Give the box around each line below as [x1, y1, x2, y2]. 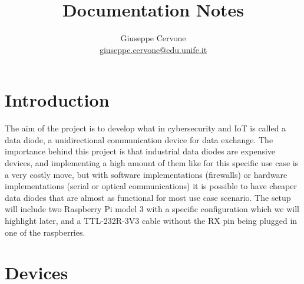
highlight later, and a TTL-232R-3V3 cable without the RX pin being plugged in [5, 214, 298, 226]
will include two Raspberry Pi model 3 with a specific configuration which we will [5, 203, 299, 215]
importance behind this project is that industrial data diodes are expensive [5, 145, 276, 157]
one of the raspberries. [5, 226, 85, 238]
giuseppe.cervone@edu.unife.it [99, 43, 207, 55]
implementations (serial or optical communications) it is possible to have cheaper [5, 180, 297, 192]
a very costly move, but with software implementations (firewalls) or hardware [5, 168, 288, 180]
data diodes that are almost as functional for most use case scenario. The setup [5, 191, 291, 203]
